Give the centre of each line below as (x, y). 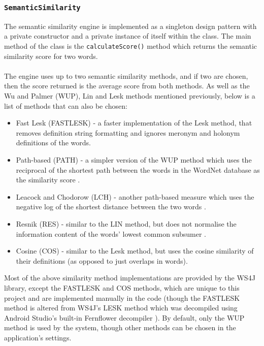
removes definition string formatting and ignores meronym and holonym (128, 132)
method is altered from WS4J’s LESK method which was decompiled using (121, 308)
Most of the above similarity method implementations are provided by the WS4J (130, 278)
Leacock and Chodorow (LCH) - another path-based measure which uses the (135, 196)
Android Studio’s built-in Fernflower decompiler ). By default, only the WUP (124, 317)
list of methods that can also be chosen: (66, 105)
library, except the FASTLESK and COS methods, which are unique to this (122, 287)
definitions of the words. (54, 143)
